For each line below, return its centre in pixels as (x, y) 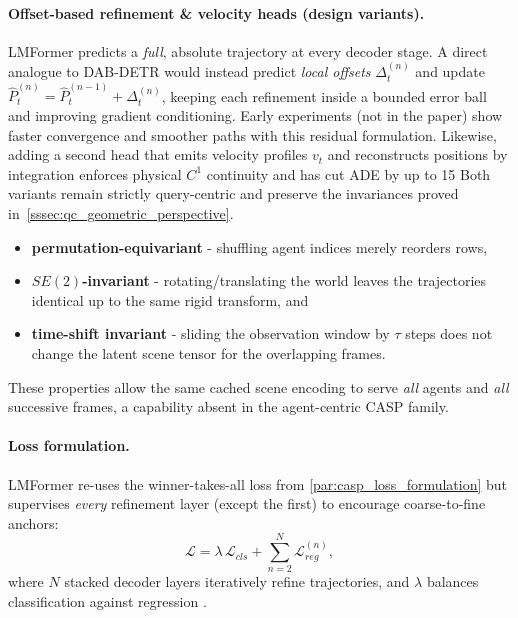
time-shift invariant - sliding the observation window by (210, 333)
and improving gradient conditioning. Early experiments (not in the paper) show (255, 115)
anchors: (33, 522)
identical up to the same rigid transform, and (170, 299)
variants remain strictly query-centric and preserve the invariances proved (233, 193)
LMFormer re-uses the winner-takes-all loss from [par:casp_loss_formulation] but (258, 483)
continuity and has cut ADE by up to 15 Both (348, 173)
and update (450, 71)
